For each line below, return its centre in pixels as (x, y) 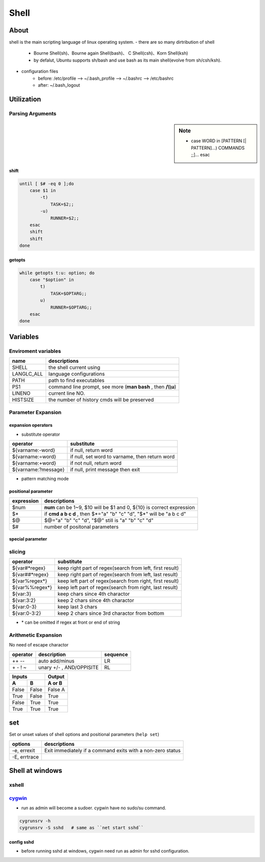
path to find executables (77, 381)
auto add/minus (56, 661)
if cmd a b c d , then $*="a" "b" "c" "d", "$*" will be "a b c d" (115, 513)
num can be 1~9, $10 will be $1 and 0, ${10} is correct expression (120, 507)
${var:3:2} (24, 601)
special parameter (28, 539)
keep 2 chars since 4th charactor (96, 601)
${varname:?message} (38, 470)
